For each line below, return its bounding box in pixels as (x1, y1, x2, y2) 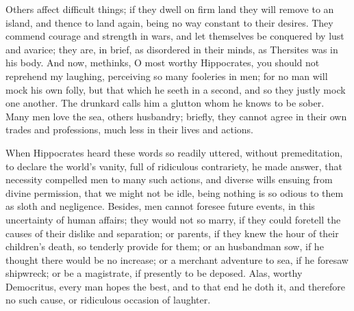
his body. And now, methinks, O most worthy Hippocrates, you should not (5, 55, 320, 70)
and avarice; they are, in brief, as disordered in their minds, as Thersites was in (5, 42, 338, 56)
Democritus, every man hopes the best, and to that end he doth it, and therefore (5, 279, 346, 293)
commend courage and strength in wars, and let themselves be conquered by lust (5, 29, 344, 43)
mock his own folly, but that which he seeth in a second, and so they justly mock (5, 82, 346, 96)
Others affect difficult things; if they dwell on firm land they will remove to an (5, 2, 334, 16)
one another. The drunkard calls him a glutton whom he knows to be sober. (5, 96, 325, 110)
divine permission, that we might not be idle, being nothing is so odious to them (5, 185, 344, 200)
